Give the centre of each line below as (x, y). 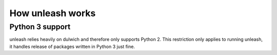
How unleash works (53, 13)
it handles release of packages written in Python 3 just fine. (72, 46)
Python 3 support (40, 27)
